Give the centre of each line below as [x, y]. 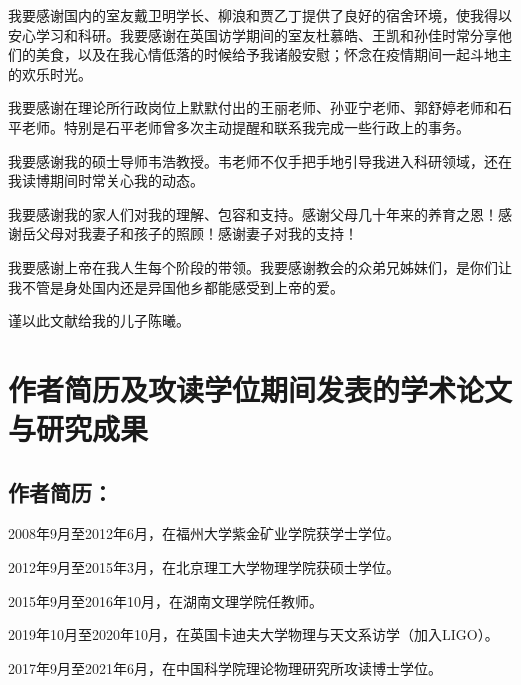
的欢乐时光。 [50, 73]
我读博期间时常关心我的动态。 [106, 180]
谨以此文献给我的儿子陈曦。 [99, 320]
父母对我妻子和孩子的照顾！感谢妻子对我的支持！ [196, 233]
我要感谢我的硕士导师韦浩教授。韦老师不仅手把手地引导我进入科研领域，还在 [260, 160]
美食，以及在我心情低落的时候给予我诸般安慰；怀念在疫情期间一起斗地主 [273, 54]
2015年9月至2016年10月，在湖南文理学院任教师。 [165, 600]
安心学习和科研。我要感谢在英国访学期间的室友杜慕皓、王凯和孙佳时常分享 [253, 34]
